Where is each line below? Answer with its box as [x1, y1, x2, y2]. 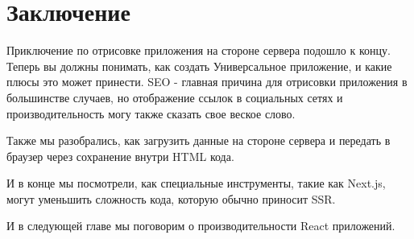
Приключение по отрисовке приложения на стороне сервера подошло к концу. [6, 42, 391, 59]
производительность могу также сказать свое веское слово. [6, 105, 296, 122]
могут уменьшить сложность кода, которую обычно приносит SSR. [6, 190, 336, 207]
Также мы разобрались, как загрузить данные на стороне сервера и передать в [6, 132, 391, 149]
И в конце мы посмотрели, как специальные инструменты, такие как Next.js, [6, 175, 386, 192]
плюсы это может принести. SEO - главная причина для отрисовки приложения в [6, 73, 408, 90]
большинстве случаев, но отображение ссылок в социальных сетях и [6, 89, 343, 105]
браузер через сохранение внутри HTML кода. [6, 147, 234, 164]
